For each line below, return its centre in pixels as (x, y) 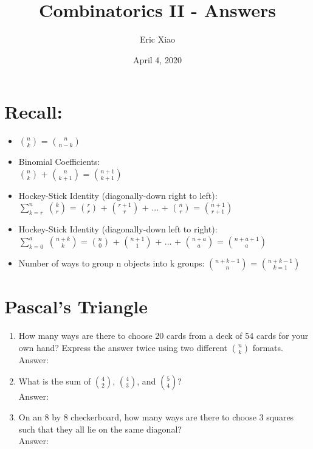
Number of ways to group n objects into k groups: (112, 263)
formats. (268, 347)
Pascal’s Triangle (76, 306)
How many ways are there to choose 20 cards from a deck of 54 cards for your (163, 336)
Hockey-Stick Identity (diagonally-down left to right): (118, 229)
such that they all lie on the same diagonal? (100, 429)
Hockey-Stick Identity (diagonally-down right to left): (118, 195)
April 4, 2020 (157, 59)
